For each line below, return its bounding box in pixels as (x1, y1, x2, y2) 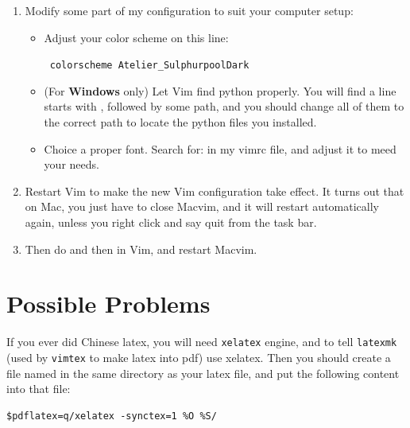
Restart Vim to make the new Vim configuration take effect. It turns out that (25, 182, 404, 199)
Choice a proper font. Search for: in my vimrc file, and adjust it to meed (44, 140, 396, 157)
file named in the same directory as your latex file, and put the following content (6, 364, 400, 381)
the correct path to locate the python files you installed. (44, 114, 317, 130)
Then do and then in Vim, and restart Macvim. (25, 240, 257, 257)
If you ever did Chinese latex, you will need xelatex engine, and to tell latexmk (6, 333, 397, 350)
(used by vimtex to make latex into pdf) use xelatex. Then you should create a (6, 348, 391, 365)
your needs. (44, 156, 99, 173)
